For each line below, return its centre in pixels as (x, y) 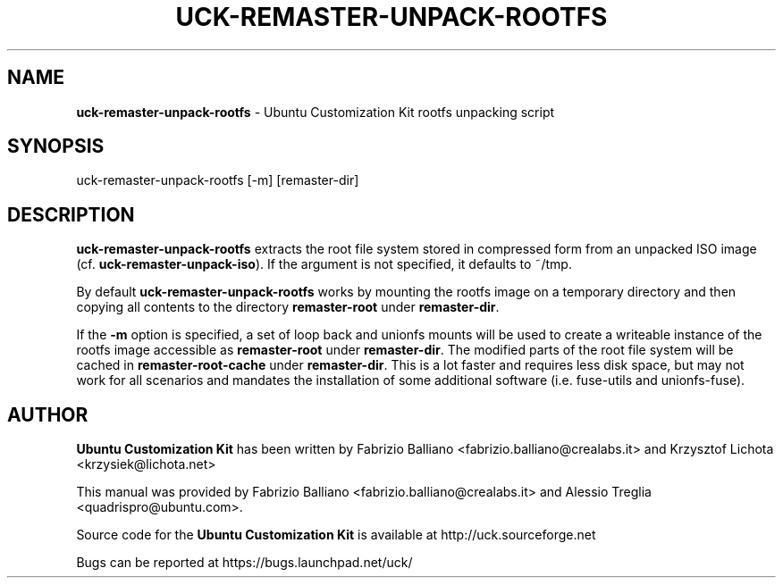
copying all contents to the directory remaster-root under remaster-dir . (288, 307)
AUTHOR (48, 414)
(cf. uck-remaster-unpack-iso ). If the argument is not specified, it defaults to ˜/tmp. (324, 264)
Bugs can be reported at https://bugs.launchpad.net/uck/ (244, 563)
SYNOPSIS (56, 146)
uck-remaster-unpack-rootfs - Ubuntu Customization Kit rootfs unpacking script (316, 112)
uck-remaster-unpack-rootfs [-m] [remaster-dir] (218, 180)
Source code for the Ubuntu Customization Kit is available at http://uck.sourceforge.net (336, 535)
